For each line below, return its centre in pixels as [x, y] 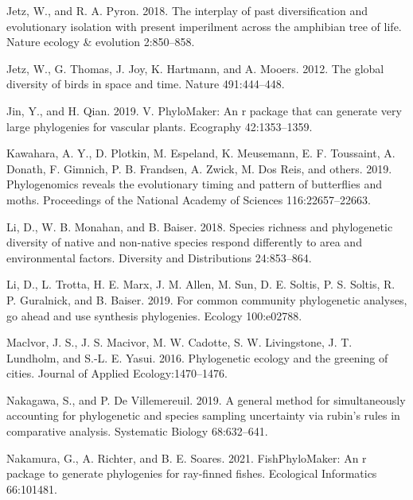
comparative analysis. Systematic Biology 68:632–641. [137, 431]
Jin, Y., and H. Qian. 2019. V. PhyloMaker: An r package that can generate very [204, 110]
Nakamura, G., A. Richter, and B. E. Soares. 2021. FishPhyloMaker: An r [187, 457]
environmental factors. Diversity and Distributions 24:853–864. [159, 257]
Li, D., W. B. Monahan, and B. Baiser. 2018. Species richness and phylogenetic [200, 226]
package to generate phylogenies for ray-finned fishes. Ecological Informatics [192, 473]
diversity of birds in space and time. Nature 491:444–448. [146, 84]
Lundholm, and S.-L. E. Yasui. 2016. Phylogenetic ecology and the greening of [197, 357]
